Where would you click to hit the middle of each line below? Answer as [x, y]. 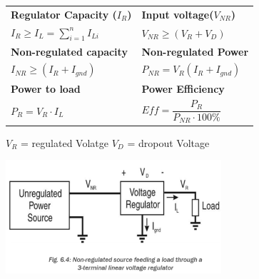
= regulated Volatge [65, 142]
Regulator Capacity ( [64, 14]
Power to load [46, 88]
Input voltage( [178, 14]
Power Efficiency [183, 88]
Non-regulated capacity [69, 51]
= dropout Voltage [168, 142]
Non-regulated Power [195, 51]
